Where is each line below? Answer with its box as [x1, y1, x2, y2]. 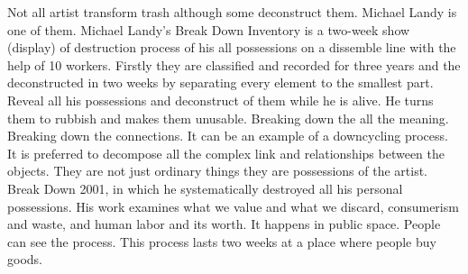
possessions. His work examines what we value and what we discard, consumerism [7, 196, 459, 215]
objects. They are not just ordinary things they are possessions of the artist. [7, 161, 428, 180]
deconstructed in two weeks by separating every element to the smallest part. [7, 73, 434, 92]
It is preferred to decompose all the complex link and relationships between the [7, 143, 445, 162]
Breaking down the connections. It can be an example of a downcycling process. [7, 126, 448, 145]
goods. [7, 250, 42, 269]
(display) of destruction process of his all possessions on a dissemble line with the [7, 38, 456, 57]
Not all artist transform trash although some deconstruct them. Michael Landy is [7, 3, 457, 21]
